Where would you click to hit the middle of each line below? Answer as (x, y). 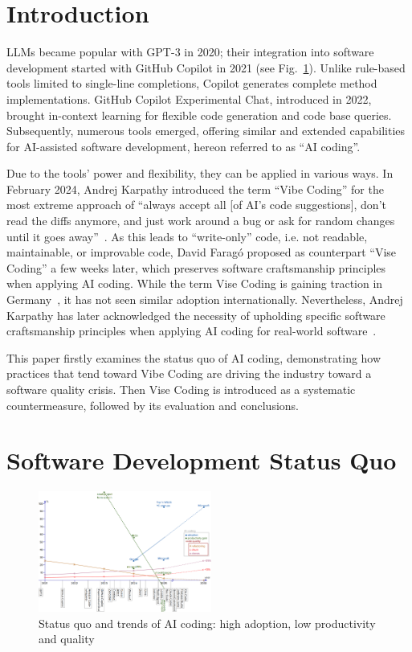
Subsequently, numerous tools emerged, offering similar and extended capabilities (206, 131)
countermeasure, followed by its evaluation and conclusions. (153, 405)
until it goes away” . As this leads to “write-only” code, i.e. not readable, (187, 236)
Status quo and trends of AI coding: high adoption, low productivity (207, 623)
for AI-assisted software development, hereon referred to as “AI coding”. (184, 146)
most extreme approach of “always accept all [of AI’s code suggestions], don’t (196, 205)
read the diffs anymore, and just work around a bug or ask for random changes (201, 221)
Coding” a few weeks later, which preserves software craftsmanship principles (196, 267)
